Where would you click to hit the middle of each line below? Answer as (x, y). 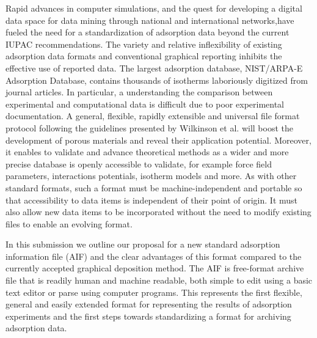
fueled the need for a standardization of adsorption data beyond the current (148, 32)
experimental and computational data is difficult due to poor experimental (145, 104)
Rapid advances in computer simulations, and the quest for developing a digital (154, 8)
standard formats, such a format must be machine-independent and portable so (154, 187)
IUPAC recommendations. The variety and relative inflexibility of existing (144, 44)
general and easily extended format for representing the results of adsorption (149, 304)
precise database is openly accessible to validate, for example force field (139, 163)
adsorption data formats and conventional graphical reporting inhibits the (144, 56)
